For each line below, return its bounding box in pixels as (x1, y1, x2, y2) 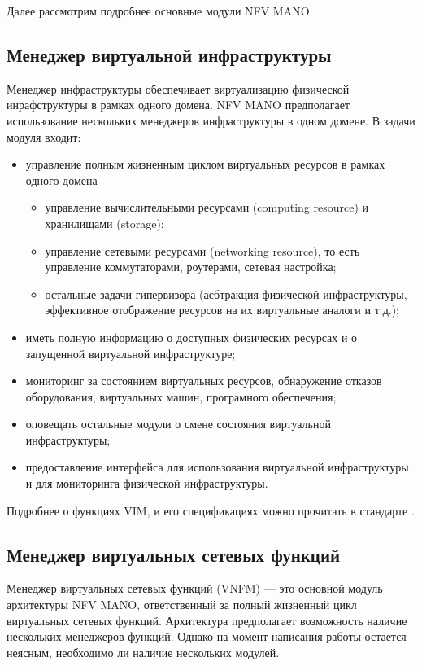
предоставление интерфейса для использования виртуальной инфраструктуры (25, 458, 409, 475)
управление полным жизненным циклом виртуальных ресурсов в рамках (25, 156, 385, 173)
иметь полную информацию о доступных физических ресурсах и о (25, 328, 358, 345)
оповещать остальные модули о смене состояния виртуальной (25, 415, 331, 432)
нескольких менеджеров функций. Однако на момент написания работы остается (7, 628, 407, 645)
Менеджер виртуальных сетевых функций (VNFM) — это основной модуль (7, 580, 383, 597)
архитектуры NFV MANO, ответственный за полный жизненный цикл (7, 596, 357, 613)
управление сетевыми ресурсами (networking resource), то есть (45, 242, 360, 259)
